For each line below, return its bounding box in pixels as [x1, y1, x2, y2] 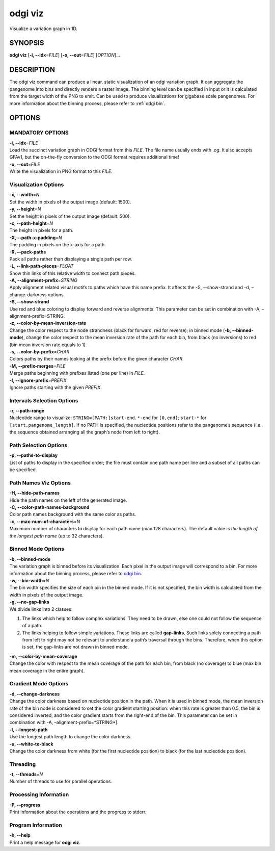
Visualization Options [9, 181, 64, 188]
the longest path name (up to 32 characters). [9, 533, 104, 539]
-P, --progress [9, 802, 41, 808]
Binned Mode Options [9, 546, 65, 553]
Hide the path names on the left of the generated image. [9, 497, 127, 503]
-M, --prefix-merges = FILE [9, 363, 66, 369]
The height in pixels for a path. [9, 227, 74, 234]
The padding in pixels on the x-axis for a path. [9, 242, 106, 248]
